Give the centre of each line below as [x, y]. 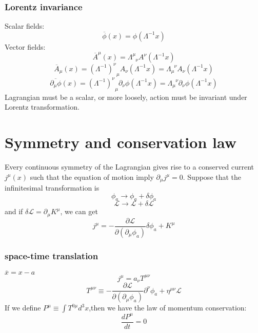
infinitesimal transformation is [52, 188]
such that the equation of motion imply [92, 176]
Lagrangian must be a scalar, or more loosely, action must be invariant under [126, 97]
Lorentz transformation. [42, 107]
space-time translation [52, 255]
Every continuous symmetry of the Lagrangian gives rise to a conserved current [129, 167]
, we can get [79, 211]
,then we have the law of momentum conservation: [168, 308]
